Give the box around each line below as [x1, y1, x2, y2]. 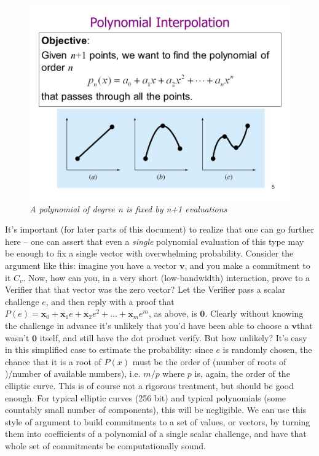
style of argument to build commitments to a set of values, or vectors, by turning [5, 415, 310, 428]
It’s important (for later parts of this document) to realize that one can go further [5, 223, 314, 236]
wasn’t [5, 331, 30, 344]
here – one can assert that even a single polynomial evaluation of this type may [5, 234, 304, 247]
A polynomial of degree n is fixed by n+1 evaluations [30, 202, 227, 215]
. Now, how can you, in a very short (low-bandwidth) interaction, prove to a [23, 271, 310, 284]
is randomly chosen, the [223, 343, 312, 356]
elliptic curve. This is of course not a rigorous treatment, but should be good [5, 379, 294, 392]
